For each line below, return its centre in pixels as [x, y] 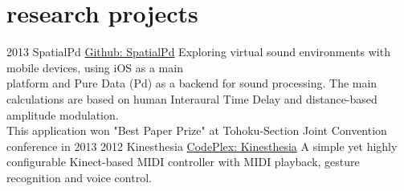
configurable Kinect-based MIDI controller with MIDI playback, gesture [183, 162]
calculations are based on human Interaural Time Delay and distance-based [192, 98]
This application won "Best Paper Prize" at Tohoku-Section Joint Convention [197, 130]
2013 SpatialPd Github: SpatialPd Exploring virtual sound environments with [198, 52]
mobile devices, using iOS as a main [95, 67]
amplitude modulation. [63, 114]
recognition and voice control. [79, 177]
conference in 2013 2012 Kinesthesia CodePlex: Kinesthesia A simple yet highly [202, 146]
